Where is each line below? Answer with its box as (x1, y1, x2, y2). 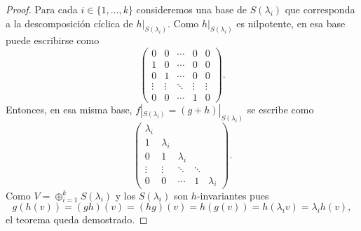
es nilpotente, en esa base (236, 15, 346, 30)
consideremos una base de (136, 2, 247, 16)
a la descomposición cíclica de (6, 15, 133, 30)
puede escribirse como (6, 33, 100, 48)
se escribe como (247, 102, 314, 117)
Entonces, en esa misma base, (6, 102, 132, 117)
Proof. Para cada (6, 2, 78, 16)
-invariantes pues (196, 188, 269, 202)
